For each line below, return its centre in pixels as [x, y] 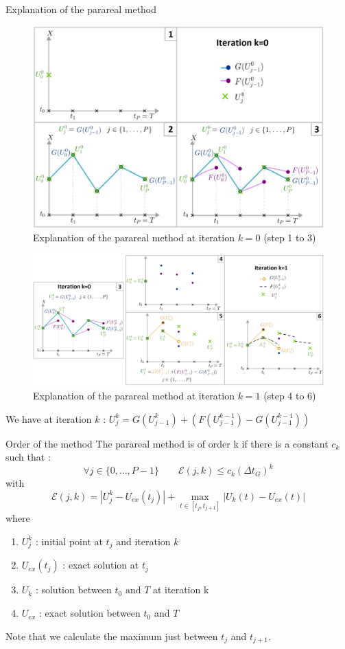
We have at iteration [49, 418]
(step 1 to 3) [290, 238]
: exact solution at [101, 565]
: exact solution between [90, 613]
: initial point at [69, 541]
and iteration [143, 541]
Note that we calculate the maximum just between [112, 636]
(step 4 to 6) [290, 396]
